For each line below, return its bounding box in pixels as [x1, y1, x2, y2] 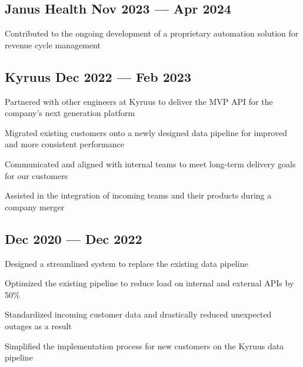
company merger [5, 200, 65, 213]
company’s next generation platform [5, 107, 135, 119]
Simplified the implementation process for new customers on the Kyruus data [5, 339, 284, 352]
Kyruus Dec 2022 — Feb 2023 [5, 67, 191, 85]
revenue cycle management [5, 38, 101, 51]
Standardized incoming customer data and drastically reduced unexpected [5, 308, 272, 320]
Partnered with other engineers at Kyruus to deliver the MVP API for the [5, 95, 273, 107]
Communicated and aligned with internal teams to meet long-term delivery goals [5, 157, 296, 170]
